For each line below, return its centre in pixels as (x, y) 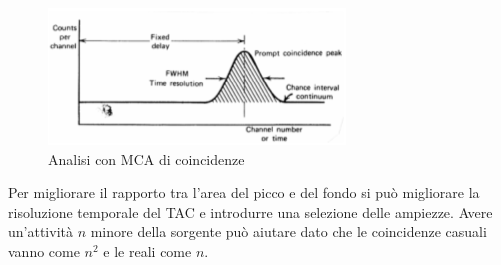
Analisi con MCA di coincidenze (146, 158)
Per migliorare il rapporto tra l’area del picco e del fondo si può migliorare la (244, 192)
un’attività (40, 231)
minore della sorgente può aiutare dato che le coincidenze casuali (288, 231)
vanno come (44, 250)
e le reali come (147, 250)
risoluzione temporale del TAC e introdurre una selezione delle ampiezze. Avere (250, 211)
